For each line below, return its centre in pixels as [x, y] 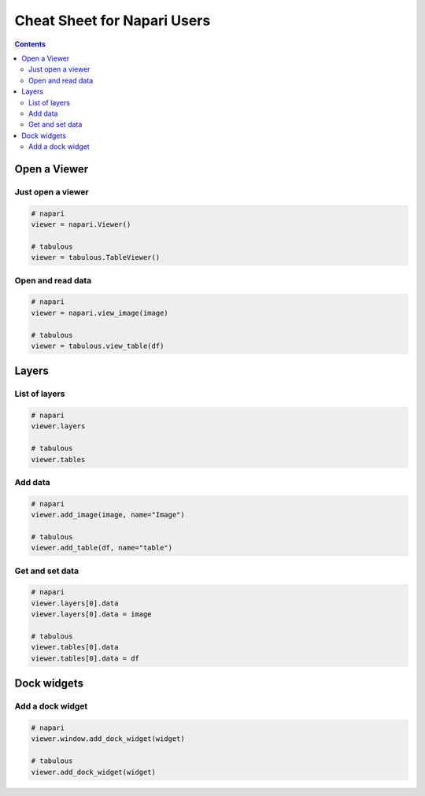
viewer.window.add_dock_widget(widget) [108, 739]
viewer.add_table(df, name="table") [102, 548]
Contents [30, 44]
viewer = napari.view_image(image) [100, 313]
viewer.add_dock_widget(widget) [94, 772]
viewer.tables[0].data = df [85, 658]
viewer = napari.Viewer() [81, 225]
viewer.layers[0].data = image [92, 615]
